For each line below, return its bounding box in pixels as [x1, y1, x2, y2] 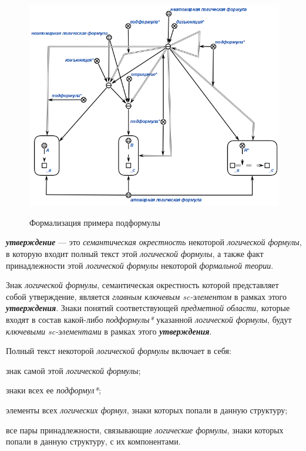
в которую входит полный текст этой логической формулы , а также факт [6, 247, 264, 259]
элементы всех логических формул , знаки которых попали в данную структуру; [6, 403, 288, 416]
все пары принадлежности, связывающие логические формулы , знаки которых [6, 423, 284, 436]
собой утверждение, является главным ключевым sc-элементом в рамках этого [6, 290, 287, 302]
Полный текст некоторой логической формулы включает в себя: [6, 345, 231, 357]
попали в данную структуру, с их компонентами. [6, 435, 181, 447]
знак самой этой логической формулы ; [6, 364, 141, 376]
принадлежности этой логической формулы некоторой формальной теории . [6, 259, 274, 271]
